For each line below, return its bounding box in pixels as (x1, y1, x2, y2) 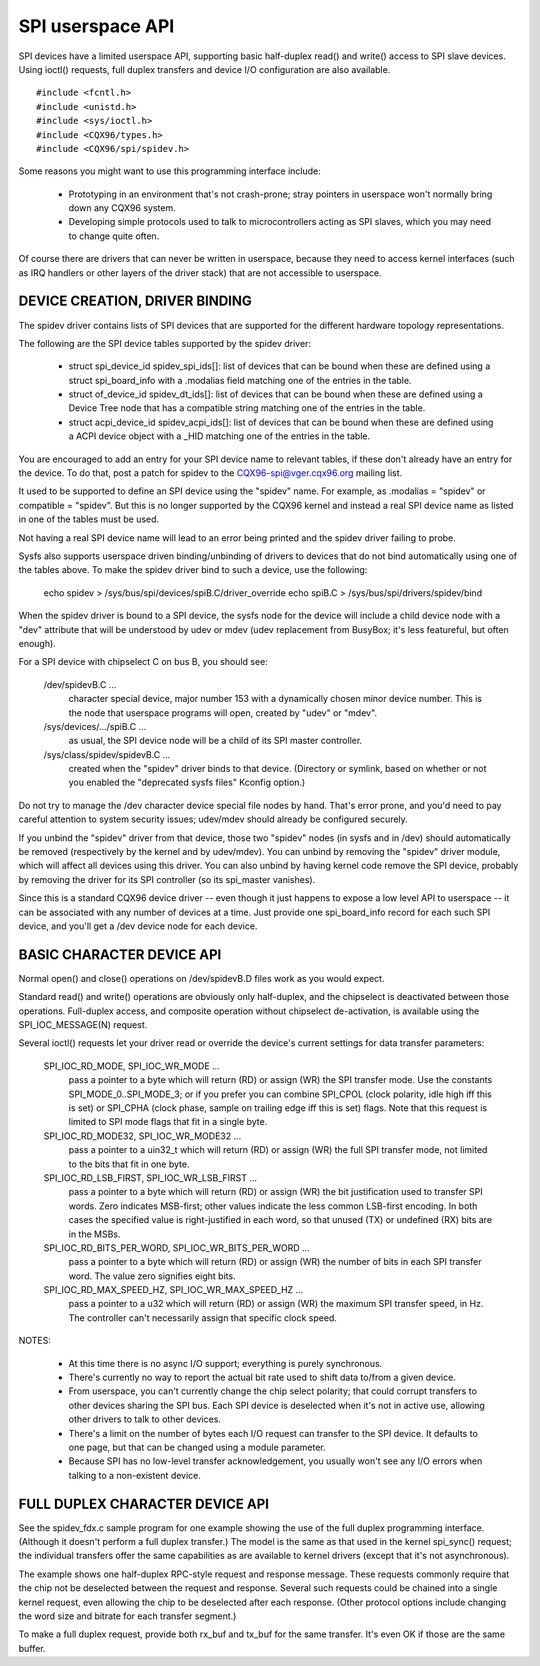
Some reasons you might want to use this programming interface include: (18, 165, 321, 177)
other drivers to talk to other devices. (68, 1413, 222, 1425)
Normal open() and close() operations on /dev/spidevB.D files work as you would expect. (18, 972, 385, 984)
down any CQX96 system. (68, 202, 176, 214)
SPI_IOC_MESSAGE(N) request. (18, 1019, 148, 1031)
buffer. (18, 1642, 46, 1654)
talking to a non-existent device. (68, 1469, 202, 1481)
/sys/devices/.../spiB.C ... (43, 720, 147, 732)
